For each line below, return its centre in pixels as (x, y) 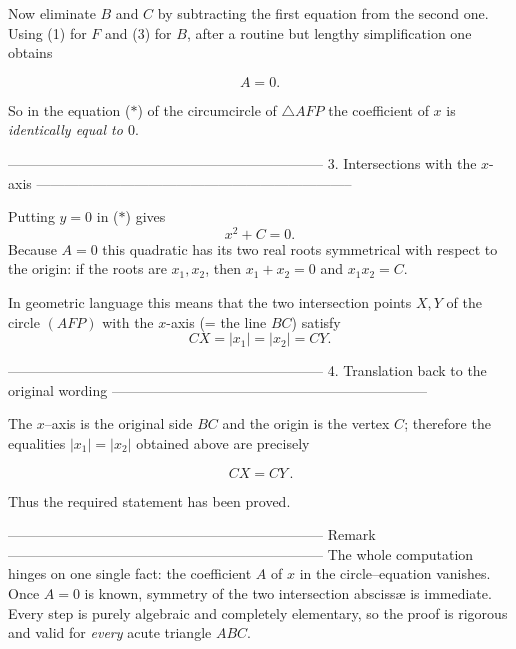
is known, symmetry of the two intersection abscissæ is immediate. (288, 592)
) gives (145, 216)
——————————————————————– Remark (192, 534)
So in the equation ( (69, 109)
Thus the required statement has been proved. (149, 500)
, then (223, 268)
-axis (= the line (216, 321)
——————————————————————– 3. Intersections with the (242, 162)
